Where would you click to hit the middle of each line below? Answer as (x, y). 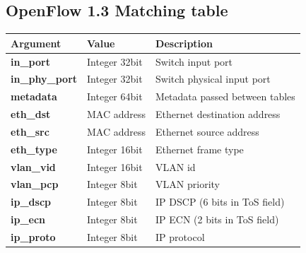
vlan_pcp (35, 184)
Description (184, 43)
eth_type (34, 149)
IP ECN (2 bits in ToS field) (217, 219)
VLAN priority (188, 184)
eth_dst (31, 114)
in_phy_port (44, 79)
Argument (36, 43)
